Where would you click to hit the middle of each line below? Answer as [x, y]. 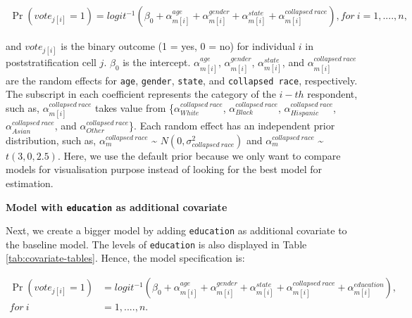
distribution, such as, [51, 140]
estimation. [30, 183]
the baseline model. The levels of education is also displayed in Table [156, 244]
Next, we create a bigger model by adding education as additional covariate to [176, 230]
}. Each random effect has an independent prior [232, 126]
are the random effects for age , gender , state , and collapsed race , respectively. [182, 80]
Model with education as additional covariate [117, 206]
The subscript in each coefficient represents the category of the [141, 94]
